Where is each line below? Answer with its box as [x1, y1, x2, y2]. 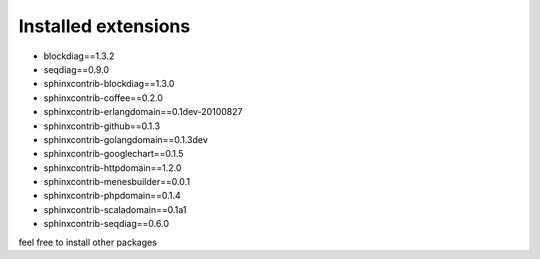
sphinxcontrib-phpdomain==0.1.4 [43, 190, 182, 202]
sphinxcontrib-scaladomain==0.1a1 [43, 203, 187, 215]
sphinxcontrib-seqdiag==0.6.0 [43, 218, 170, 230]
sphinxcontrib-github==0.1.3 [43, 120, 160, 132]
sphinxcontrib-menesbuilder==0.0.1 [43, 176, 190, 188]
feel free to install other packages [18, 236, 157, 248]
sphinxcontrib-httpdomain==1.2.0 [43, 161, 182, 174]
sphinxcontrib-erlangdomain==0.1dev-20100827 [43, 106, 243, 118]
